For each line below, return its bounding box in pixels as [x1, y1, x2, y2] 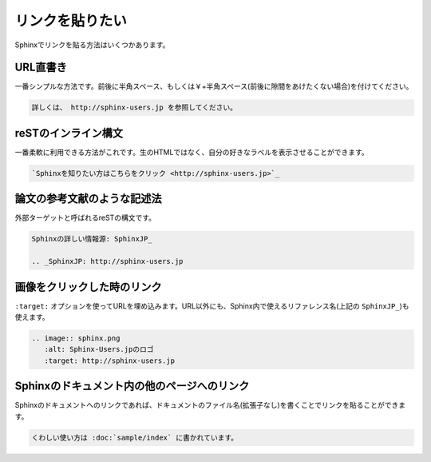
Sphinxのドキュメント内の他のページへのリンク [14, 380, 250, 393]
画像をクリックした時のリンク [14, 280, 162, 293]
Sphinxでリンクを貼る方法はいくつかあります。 [14, 40, 170, 50]
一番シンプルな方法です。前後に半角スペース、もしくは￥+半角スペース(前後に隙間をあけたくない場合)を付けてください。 [14, 82, 413, 91]
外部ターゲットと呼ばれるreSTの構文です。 [14, 213, 156, 223]
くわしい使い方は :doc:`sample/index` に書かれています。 [31, 432, 239, 442]
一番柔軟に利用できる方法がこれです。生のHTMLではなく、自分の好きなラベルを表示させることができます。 [14, 147, 369, 157]
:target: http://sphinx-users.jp [44, 356, 176, 365]
